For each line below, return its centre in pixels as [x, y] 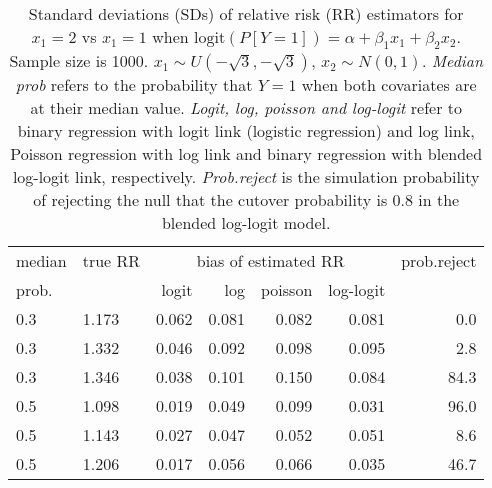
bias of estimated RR [270, 261]
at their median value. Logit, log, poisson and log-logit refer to [246, 108]
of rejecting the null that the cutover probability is [210, 200]
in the [439, 200]
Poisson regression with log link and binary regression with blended [246, 154]
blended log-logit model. [246, 223]
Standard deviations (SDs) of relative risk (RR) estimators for [246, 13]
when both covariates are [389, 85]
